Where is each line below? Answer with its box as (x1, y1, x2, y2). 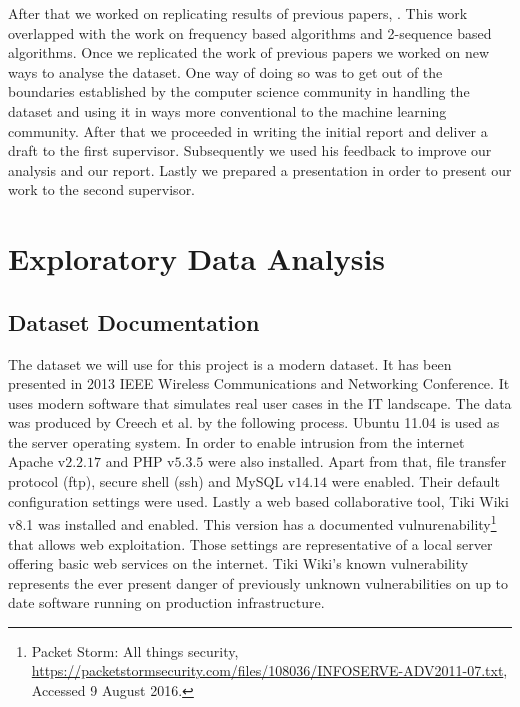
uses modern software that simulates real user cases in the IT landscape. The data (8, 392, 512, 413)
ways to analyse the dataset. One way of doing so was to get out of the (8, 61, 443, 82)
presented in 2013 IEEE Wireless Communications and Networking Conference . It (8, 373, 510, 394)
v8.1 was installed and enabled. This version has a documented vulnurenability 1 (8, 511, 497, 534)
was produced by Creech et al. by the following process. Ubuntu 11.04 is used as (8, 412, 500, 433)
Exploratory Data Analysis (8, 238, 386, 279)
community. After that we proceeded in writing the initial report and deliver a (8, 120, 488, 141)
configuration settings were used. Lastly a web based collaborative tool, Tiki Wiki (8, 490, 509, 511)
